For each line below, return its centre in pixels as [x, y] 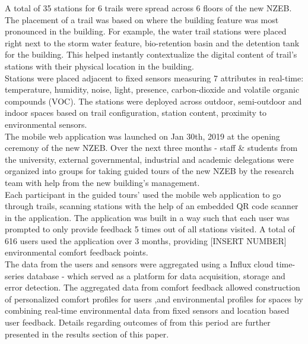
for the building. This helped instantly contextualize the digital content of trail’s [151, 54]
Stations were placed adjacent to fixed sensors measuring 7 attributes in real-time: [154, 78]
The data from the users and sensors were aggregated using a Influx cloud [139, 264]
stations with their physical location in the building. [99, 66]
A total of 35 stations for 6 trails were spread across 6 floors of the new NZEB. [148, 8]
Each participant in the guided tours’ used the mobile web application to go [143, 194]
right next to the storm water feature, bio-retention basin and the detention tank [152, 42]
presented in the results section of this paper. [87, 334]
